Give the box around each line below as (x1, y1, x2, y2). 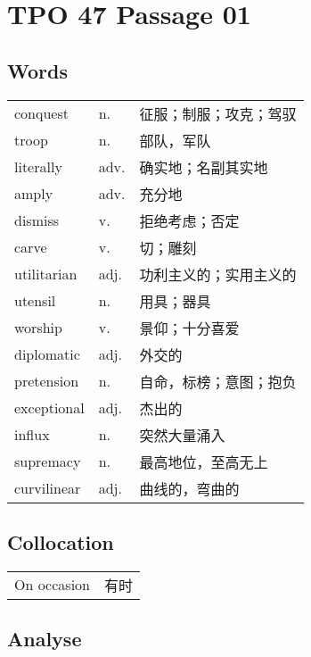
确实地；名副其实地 (139, 156, 268, 178)
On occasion (14, 574, 90, 595)
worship (14, 317, 62, 338)
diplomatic (14, 344, 80, 365)
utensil (14, 290, 56, 312)
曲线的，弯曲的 (139, 478, 240, 499)
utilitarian (14, 263, 78, 285)
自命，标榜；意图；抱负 (139, 370, 297, 392)
